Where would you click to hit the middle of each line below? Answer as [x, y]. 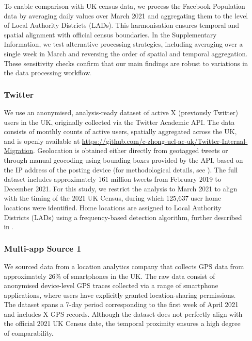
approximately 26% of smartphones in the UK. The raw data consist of [110, 276]
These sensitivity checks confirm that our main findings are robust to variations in [126, 63]
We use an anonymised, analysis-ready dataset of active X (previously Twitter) [121, 112]
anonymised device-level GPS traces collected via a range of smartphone [111, 285]
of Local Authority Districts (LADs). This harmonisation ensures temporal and [122, 25]
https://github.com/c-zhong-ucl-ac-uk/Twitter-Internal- [165, 141]
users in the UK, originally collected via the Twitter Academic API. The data [119, 122]
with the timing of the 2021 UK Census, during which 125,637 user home [112, 198]
